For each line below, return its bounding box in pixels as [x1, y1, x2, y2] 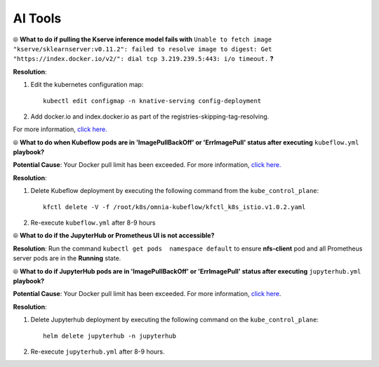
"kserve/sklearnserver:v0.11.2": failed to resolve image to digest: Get [13, 45, 273, 53]
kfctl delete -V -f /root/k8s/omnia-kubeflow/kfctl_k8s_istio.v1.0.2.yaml [43, 203, 306, 211]
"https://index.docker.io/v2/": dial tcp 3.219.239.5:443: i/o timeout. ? [13, 55, 274, 63]
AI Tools [13, 11, 62, 26]
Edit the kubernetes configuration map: [30, 81, 144, 89]
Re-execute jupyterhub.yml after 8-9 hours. [30, 347, 165, 356]
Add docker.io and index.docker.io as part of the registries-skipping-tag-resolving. [30, 112, 270, 121]
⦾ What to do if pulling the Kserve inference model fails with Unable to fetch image [13, 35, 272, 44]
